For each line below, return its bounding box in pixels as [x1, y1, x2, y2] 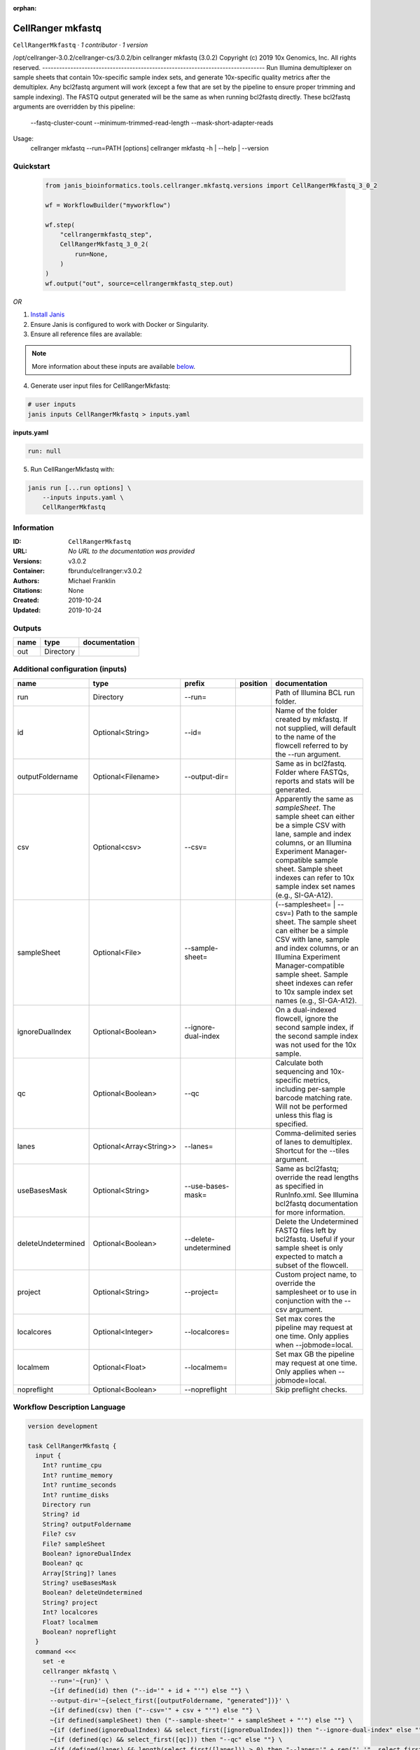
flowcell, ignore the [275, 1014, 339, 1023]
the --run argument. [275, 749, 341, 759]
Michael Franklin [68, 576, 115, 584]
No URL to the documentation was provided [68, 547, 195, 556]
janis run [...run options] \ [27, 484, 132, 491]
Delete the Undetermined [275, 1217, 358, 1226]
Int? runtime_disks [42, 1491, 110, 1499]
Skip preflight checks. [275, 1385, 348, 1394]
